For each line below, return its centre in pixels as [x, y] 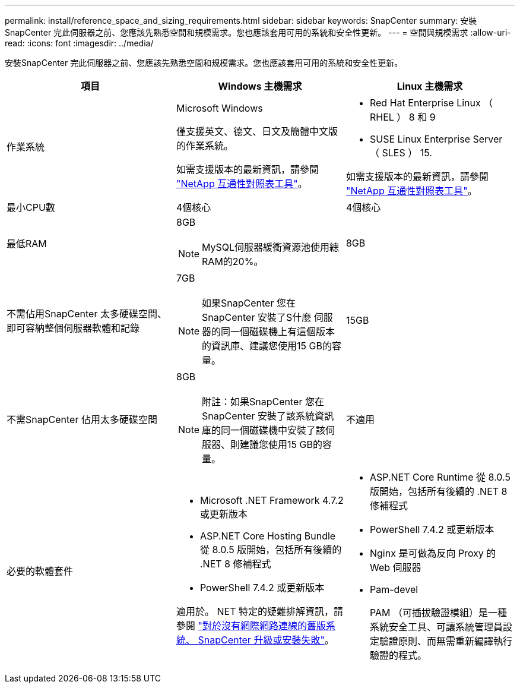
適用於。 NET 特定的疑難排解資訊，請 [259, 611]
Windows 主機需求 [260, 86]
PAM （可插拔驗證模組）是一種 [438, 613]
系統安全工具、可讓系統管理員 [436, 627]
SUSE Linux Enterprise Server [436, 139]
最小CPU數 [31, 207]
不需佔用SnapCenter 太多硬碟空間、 [87, 314]
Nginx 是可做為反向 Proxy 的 [433, 553]
